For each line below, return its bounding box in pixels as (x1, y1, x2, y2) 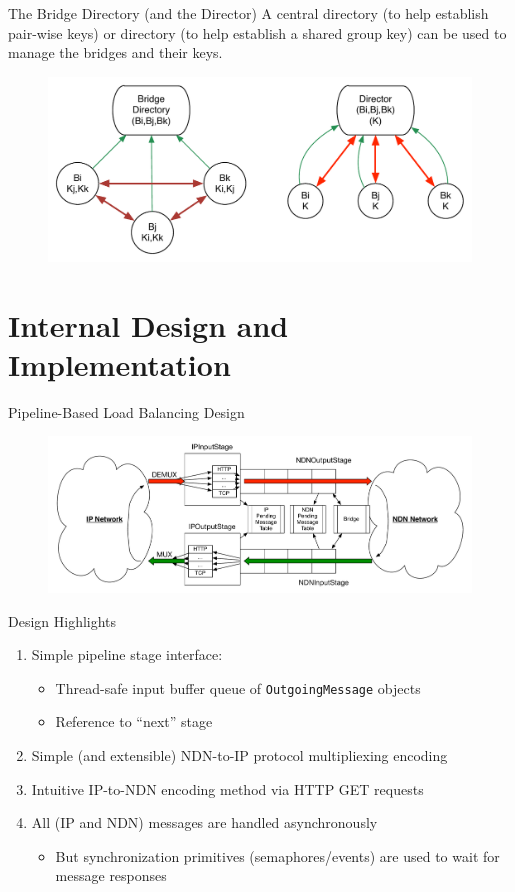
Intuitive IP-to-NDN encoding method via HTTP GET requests (31, 778, 424, 799)
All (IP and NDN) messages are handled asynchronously (31, 812, 378, 833)
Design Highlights (8, 610, 117, 631)
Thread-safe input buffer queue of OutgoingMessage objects (55, 677, 421, 698)
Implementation (8, 343, 231, 384)
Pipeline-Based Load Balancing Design (8, 401, 245, 422)
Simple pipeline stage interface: (31, 644, 223, 665)
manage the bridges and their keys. (8, 42, 223, 63)
